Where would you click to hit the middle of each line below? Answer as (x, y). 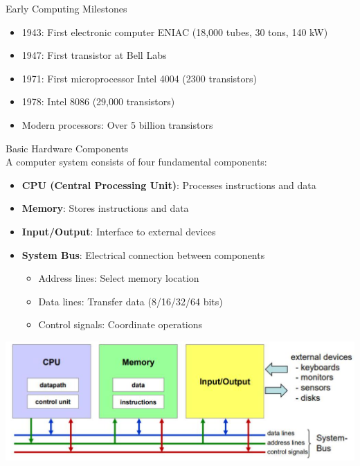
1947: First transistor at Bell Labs (94, 55)
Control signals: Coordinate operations (120, 324)
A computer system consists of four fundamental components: (136, 162)
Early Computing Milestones (66, 8)
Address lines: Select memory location (119, 278)
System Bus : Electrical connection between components (143, 254)
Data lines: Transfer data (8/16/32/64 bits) (130, 301)
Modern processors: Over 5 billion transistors (117, 124)
